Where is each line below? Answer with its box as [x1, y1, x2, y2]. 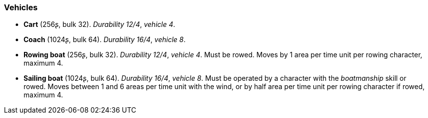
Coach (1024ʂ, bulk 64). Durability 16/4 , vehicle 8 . [24, 35, 186, 44]
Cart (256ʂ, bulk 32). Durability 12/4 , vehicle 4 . [24, 20, 176, 29]
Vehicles [4, 2, 38, 12]
